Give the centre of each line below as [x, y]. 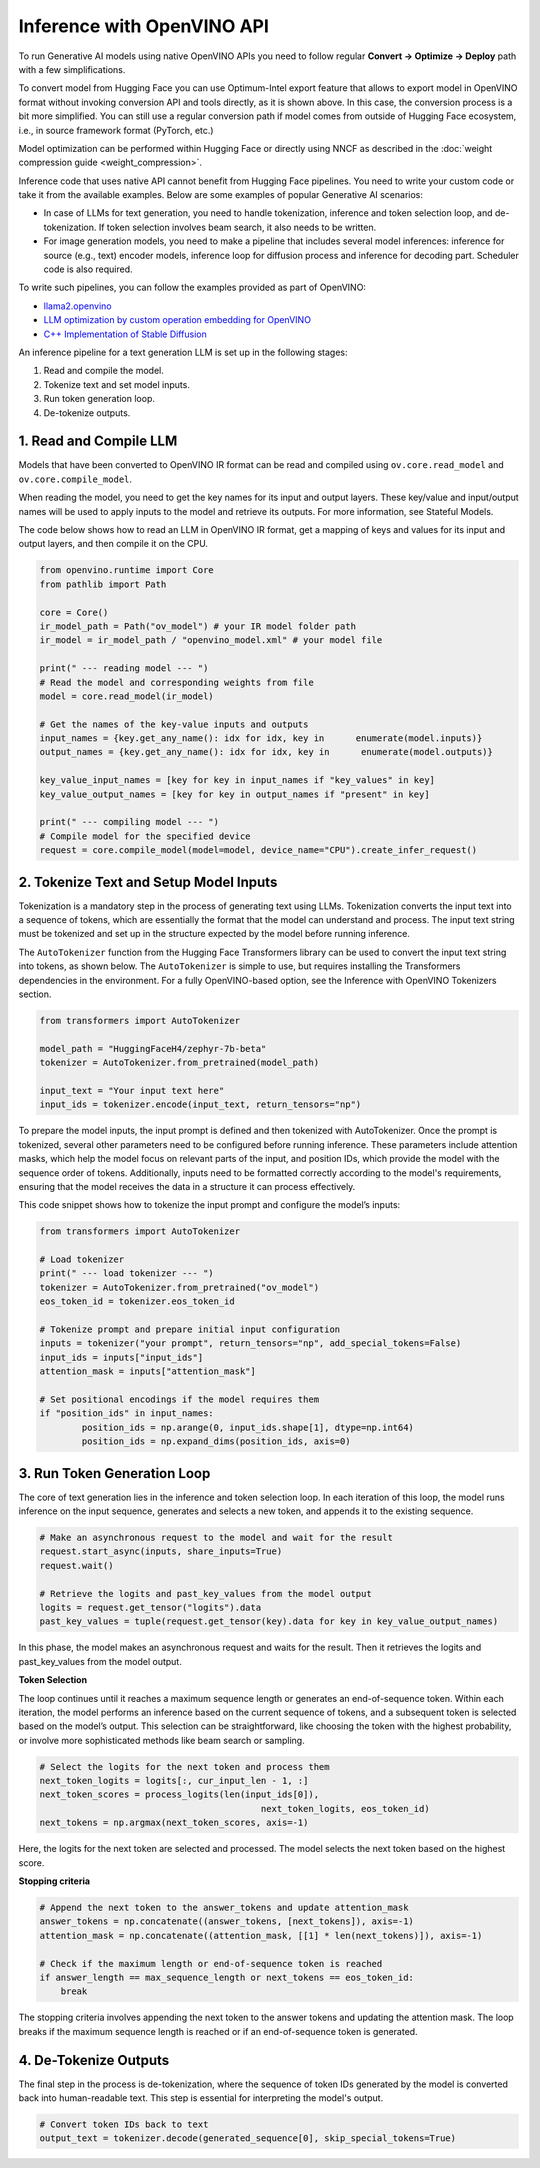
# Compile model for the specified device [145, 836]
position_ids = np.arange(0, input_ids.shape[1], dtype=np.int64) [248, 1427]
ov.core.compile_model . [75, 479]
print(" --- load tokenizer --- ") [126, 1273]
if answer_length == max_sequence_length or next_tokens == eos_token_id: [227, 1977]
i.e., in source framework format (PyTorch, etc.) [116, 130]
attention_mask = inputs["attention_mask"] [148, 1371]
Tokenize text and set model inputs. [116, 384]
